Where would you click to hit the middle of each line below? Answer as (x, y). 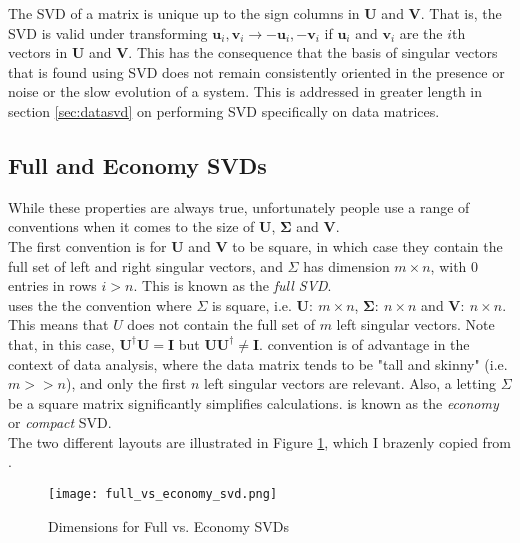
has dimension (346, 265)
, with (448, 265)
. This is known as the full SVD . (232, 285)
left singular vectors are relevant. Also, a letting (350, 383)
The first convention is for (87, 245)
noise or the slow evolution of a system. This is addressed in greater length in (245, 91)
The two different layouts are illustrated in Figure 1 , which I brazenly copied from (260, 441)
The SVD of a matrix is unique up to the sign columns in (184, 13)
